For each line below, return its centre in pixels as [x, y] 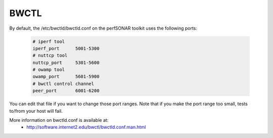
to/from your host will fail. [36, 111]
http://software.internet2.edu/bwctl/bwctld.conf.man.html [86, 127]
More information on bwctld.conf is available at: [59, 120]
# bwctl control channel [63, 84]
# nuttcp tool [50, 56]
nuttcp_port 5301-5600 [66, 62]
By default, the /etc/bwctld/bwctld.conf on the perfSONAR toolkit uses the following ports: [103, 28]
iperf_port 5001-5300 [66, 48]
